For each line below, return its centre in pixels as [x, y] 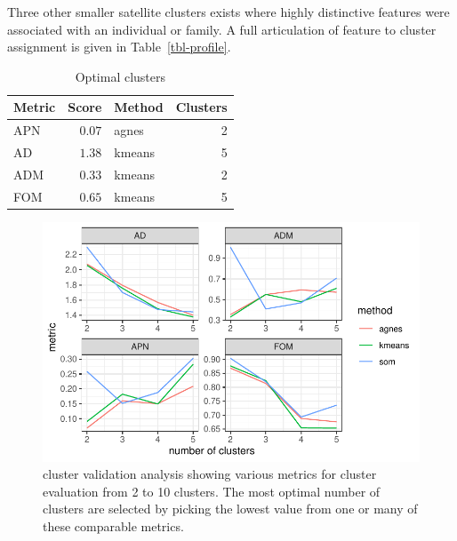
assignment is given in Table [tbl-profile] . [119, 47]
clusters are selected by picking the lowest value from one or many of [230, 509]
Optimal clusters [120, 76]
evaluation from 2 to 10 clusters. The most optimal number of [212, 491]
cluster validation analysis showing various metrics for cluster [210, 474]
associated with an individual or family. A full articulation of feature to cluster [222, 29]
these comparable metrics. [113, 526]
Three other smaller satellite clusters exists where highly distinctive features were [228, 12]
